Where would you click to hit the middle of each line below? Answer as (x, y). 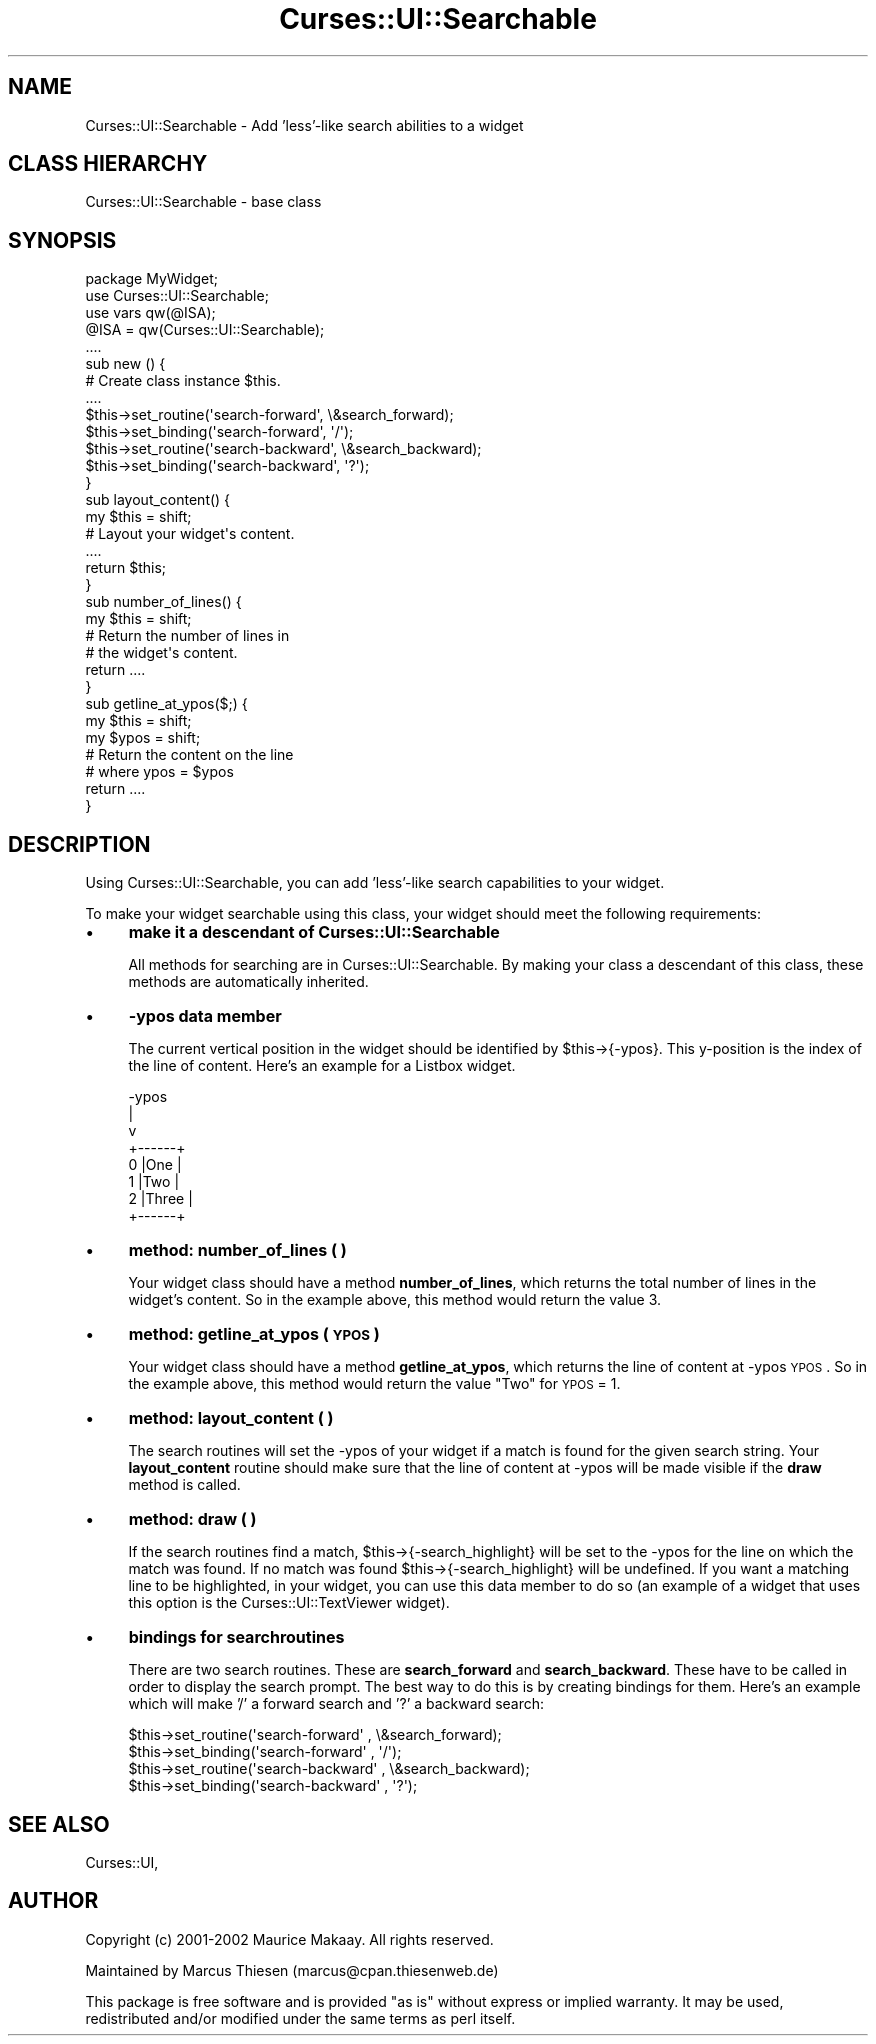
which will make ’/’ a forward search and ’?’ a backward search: (336, 1704)
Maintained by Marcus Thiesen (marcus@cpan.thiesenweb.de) (292, 1970)
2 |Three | (160, 1199)
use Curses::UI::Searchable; (177, 296)
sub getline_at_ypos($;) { (166, 704)
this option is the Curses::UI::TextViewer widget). (289, 1603)
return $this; (125, 568)
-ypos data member (205, 1016)
